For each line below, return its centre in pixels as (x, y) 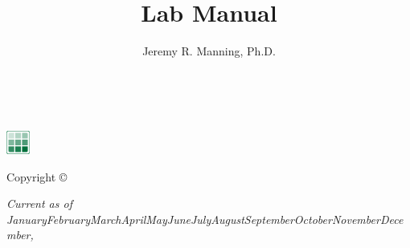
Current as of (39, 203)
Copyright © (37, 176)
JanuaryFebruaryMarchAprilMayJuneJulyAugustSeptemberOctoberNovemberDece (205, 219)
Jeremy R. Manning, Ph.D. (209, 51)
